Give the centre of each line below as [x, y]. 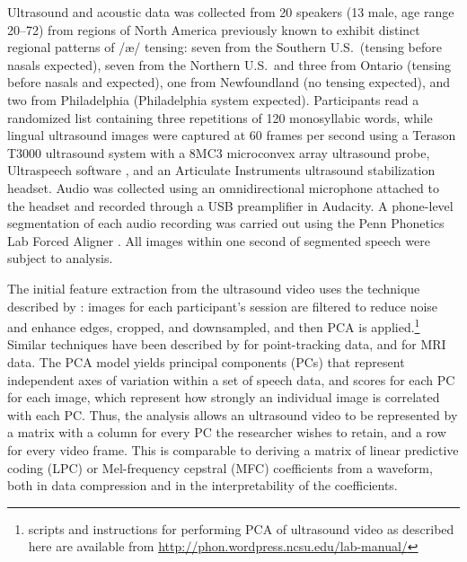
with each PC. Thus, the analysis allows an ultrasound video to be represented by [233, 414]
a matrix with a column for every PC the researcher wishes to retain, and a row [227, 432]
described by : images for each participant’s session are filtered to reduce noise [223, 306]
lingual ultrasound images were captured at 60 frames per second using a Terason [232, 135]
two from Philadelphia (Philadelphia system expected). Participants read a [213, 99]
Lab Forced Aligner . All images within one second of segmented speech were [219, 240]
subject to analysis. [60, 258]
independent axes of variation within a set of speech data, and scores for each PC [231, 379]
